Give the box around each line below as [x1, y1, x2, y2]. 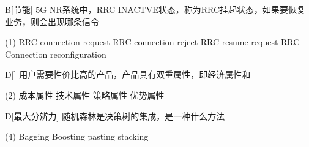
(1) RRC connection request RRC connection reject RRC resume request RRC [5, 36, 300, 48]
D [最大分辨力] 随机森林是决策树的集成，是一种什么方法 [5, 109, 225, 122]
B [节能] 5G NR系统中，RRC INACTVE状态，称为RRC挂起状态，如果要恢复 [5, 3, 306, 15]
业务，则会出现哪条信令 [5, 15, 99, 28]
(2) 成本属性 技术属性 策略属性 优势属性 [5, 88, 165, 101]
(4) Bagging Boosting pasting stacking [5, 130, 149, 143]
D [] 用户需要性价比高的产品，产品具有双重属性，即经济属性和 [5, 68, 251, 81]
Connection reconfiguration [5, 47, 106, 60]
